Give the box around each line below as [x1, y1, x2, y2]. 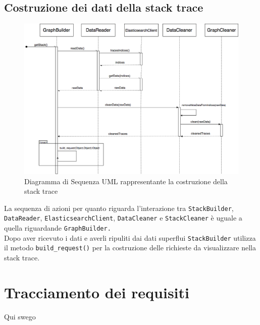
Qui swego [4, 311, 36, 321]
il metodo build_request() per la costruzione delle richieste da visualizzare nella [4, 242, 256, 253]
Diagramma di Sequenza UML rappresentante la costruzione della [24, 176, 228, 186]
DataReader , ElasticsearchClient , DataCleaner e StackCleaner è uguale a [4, 212, 242, 223]
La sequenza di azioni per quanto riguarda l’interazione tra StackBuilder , [4, 202, 234, 213]
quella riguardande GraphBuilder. [4, 223, 111, 233]
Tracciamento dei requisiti [4, 282, 189, 302]
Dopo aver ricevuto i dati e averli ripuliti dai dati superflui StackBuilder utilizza [4, 232, 256, 243]
